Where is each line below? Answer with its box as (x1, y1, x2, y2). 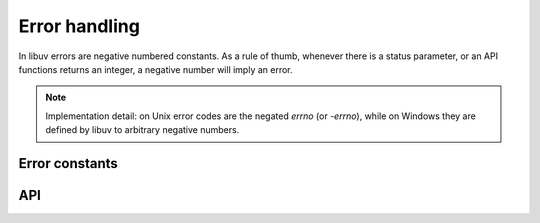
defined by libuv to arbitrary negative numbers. (45, 124, 240, 136)
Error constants (18, 155, 119, 172)
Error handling (18, 15, 140, 37)
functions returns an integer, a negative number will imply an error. (18, 63, 294, 75)
